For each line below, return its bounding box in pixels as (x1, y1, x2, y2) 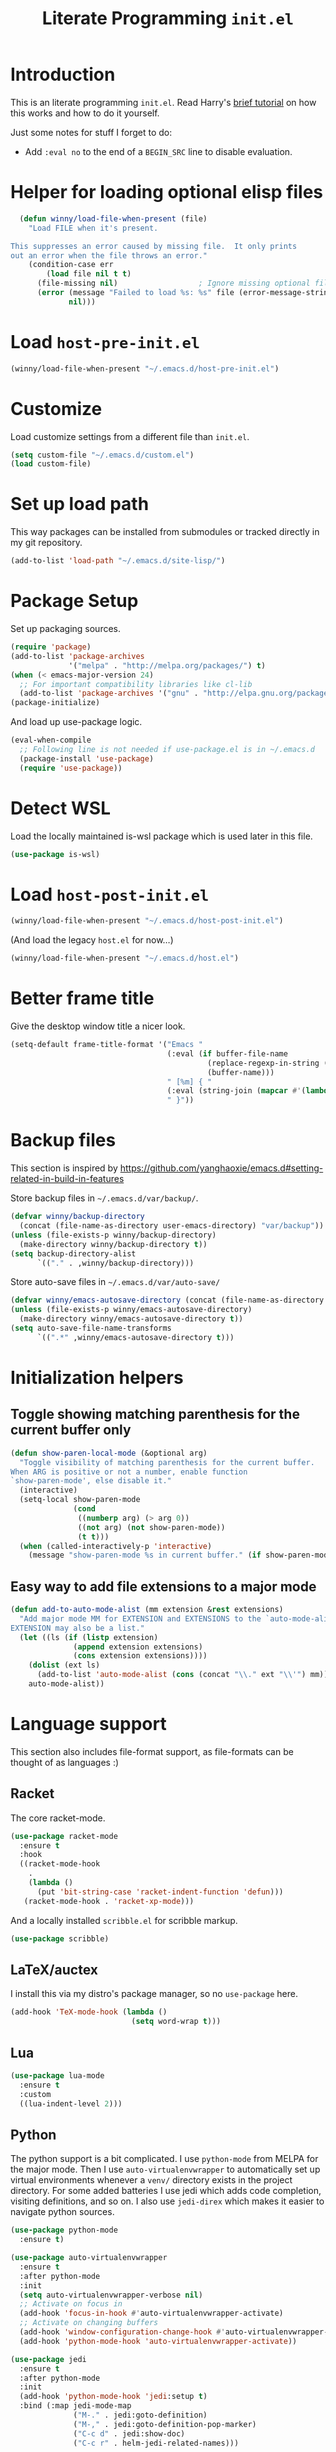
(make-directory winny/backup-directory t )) (19, 1239, 208, 1249)
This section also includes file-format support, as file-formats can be (10, 1745, 294, 1757)
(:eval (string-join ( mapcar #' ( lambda (166, 1086, 333, 1096)
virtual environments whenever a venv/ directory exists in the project (10, 2174, 293, 2186)
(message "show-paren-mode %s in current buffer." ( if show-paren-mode (28, 1550, 333, 1561)
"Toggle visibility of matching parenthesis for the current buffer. (19, 1457, 315, 1467)
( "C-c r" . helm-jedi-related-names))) (73, 2438, 240, 2448)
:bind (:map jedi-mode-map (19, 2401, 132, 2411)
